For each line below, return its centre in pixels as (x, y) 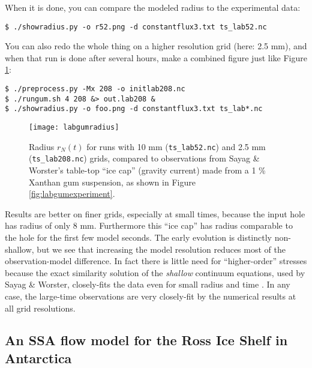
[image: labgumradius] (74, 127)
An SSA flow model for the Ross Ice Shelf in (146, 340)
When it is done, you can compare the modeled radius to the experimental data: (153, 7)
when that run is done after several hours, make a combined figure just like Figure (156, 57)
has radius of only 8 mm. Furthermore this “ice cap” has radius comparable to (149, 225)
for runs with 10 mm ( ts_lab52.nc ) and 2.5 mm (176, 146)
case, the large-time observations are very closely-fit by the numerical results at (151, 296)
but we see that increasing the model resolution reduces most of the (161, 249)
